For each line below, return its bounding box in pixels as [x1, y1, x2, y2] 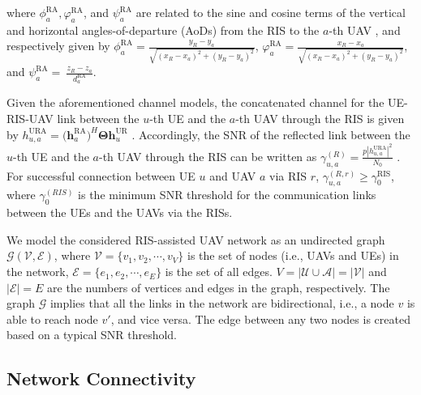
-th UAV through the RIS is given [235, 109, 405, 126]
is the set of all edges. [165, 263, 273, 280]
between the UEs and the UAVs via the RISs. [6, 204, 233, 221]
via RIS [269, 167, 307, 184]
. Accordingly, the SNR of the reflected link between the [131, 125, 410, 142]
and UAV [209, 167, 256, 184]
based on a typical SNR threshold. [6, 326, 178, 343]
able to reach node [6, 310, 98, 327]
